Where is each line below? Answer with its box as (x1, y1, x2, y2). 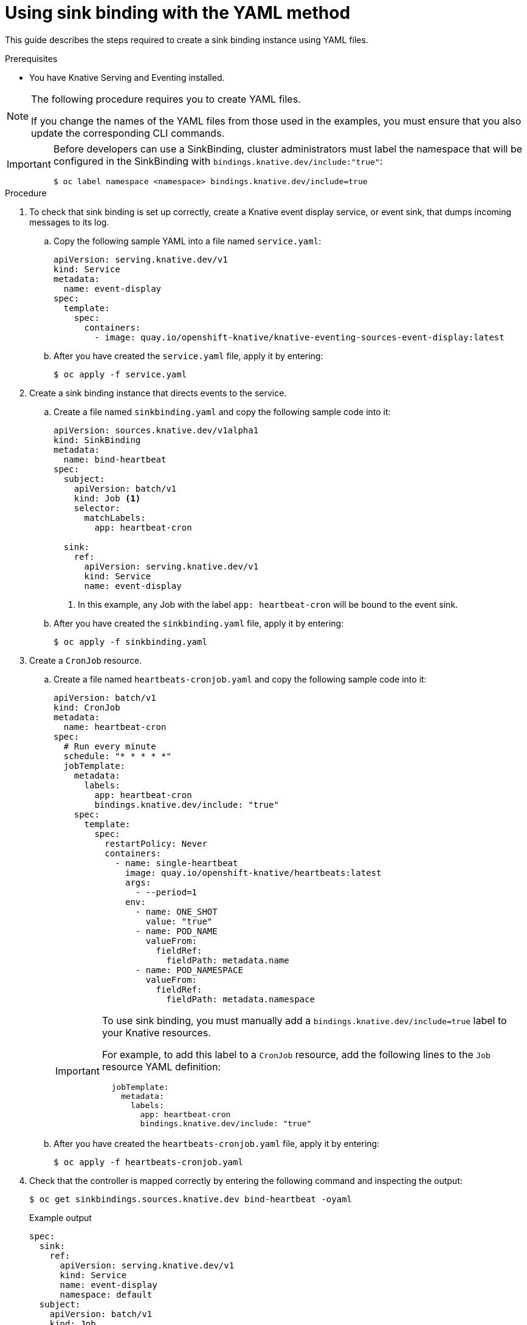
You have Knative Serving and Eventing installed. (29, 72, 225, 83)
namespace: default (60, 1289, 153, 1299)
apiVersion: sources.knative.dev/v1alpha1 (53, 425, 259, 435)
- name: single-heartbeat (115, 858, 238, 868)
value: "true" (145, 916, 213, 926)
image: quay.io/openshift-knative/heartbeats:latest (125, 867, 382, 878)
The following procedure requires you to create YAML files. (31, 92, 301, 105)
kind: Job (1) (74, 493, 141, 503)
